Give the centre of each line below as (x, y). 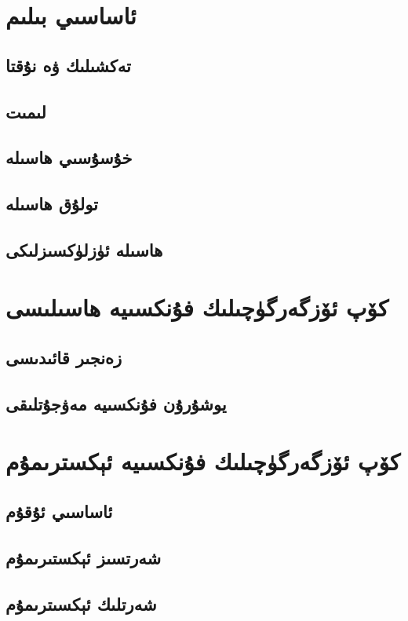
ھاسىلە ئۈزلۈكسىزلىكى (84, 249)
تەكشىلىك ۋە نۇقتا (68, 65)
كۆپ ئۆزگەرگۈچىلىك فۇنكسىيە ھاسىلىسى (197, 307)
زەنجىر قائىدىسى (64, 358)
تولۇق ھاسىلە (52, 204)
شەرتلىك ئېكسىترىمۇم (81, 603)
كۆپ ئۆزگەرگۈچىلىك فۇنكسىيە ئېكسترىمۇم (203, 461)
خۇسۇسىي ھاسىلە (69, 157)
